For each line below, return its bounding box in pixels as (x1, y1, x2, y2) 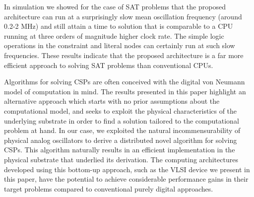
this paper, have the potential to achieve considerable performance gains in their (4, 174, 249, 184)
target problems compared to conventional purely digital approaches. (4, 183, 213, 194)
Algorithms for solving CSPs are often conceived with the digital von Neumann (4, 76, 245, 87)
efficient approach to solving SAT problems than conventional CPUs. (4, 60, 213, 70)
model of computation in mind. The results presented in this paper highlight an (4, 86, 246, 96)
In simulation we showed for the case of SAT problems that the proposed (4, 1, 226, 11)
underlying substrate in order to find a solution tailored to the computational (4, 115, 239, 126)
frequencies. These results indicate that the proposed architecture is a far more (4, 50, 244, 60)
